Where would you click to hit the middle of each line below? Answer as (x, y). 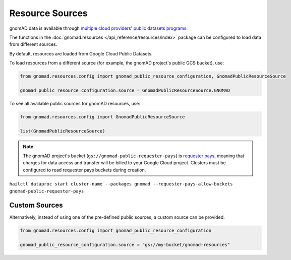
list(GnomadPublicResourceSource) (63, 131)
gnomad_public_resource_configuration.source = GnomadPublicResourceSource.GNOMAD (125, 90)
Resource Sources (49, 13)
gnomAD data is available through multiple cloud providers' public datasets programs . (99, 28)
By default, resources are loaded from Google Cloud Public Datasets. (81, 53)
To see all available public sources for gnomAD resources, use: (75, 103)
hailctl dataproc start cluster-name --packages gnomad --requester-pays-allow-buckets (121, 184)
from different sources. (33, 44)
